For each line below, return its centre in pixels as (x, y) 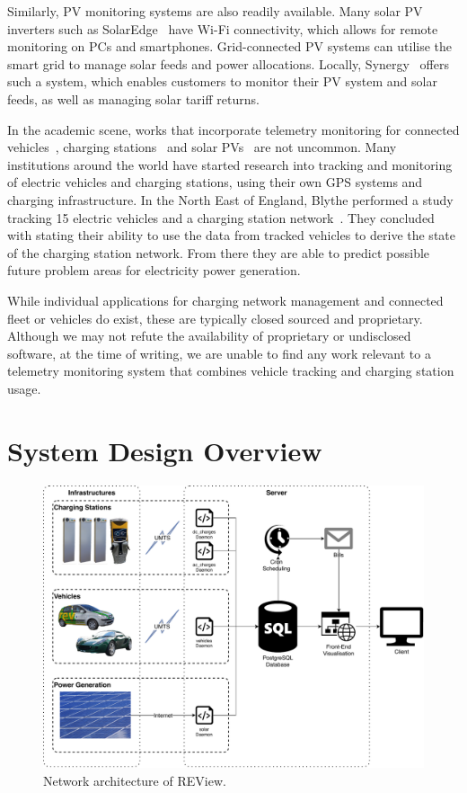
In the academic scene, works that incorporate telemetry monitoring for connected (233, 129)
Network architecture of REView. (135, 780)
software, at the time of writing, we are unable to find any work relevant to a (219, 353)
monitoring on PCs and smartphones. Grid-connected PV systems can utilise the (230, 46)
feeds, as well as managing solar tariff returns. (133, 98)
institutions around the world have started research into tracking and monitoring (230, 164)
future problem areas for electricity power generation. (154, 270)
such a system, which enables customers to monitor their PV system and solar (222, 81)
